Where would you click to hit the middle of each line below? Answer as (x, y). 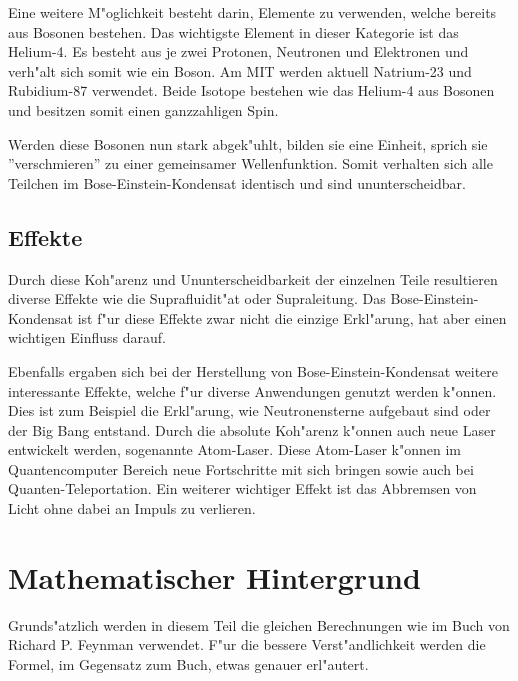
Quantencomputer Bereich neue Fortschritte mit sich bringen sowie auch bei (241, 468)
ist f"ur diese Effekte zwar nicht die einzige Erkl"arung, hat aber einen (292, 317)
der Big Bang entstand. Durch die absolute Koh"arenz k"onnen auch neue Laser (252, 429)
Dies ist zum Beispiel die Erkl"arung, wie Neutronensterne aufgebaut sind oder (249, 410)
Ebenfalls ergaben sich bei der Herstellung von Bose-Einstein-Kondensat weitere (253, 370)
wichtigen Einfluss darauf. (87, 337)
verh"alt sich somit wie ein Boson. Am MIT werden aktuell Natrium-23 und (240, 70)
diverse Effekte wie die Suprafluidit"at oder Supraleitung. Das (197, 298)
